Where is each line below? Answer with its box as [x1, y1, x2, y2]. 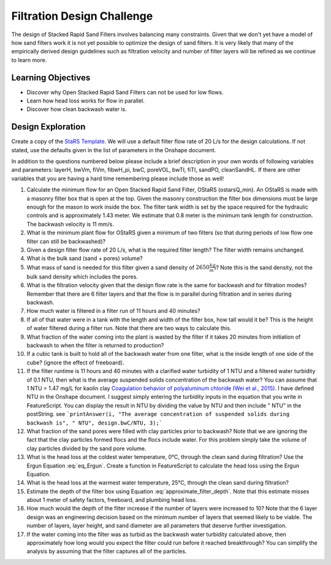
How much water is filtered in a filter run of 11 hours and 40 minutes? [26, 307, 200, 315]
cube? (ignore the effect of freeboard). [26, 359, 124, 366]
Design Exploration [11, 121, 86, 132]
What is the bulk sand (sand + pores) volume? [26, 255, 143, 262]
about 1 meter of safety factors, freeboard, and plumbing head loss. [26, 496, 197, 504]
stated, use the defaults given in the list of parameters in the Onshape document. [11, 146, 216, 153]
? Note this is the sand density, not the [215, 264, 313, 271]
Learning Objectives [11, 72, 91, 83]
